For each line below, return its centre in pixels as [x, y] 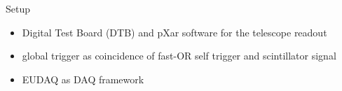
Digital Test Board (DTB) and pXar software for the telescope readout [175, 32]
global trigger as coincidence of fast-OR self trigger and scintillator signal [179, 56]
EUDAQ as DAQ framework [83, 79]
